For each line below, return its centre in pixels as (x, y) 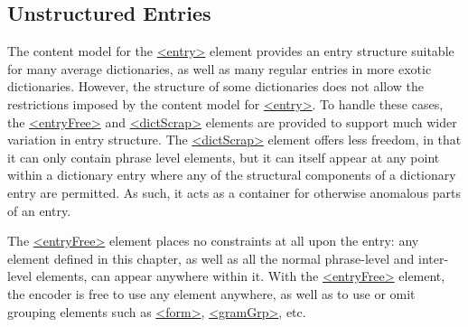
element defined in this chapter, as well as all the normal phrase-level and (211, 258)
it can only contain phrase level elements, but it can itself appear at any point (224, 157)
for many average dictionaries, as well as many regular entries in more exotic (220, 68)
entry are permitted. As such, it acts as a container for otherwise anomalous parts (234, 192)
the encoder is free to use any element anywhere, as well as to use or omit (211, 293)
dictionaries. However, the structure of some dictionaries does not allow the (215, 86)
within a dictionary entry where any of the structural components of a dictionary (232, 175)
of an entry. (39, 210)
